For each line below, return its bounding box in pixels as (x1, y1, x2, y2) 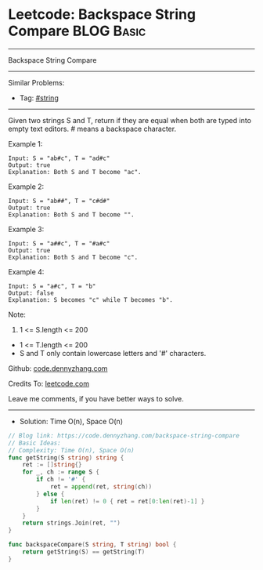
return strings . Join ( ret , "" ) (22, 519, 121, 527)
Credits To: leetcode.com (8, 379, 90, 388)
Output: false (8, 289, 55, 297)
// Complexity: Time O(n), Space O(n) (8, 446, 135, 454)
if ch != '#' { (36, 476, 86, 484)
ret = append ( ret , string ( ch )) (49, 483, 153, 491)
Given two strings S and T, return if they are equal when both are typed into (8, 115, 252, 125)
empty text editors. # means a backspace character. (8, 124, 177, 133)
